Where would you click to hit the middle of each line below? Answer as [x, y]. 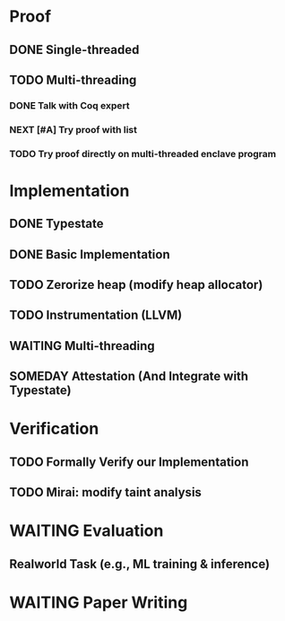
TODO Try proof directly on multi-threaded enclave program [142, 153]
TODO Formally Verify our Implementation [129, 462]
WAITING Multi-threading [82, 346]
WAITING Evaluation [86, 531]
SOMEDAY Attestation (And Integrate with [129, 376]
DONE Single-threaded [74, 50]
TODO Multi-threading [73, 79]
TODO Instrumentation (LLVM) [96, 315]
